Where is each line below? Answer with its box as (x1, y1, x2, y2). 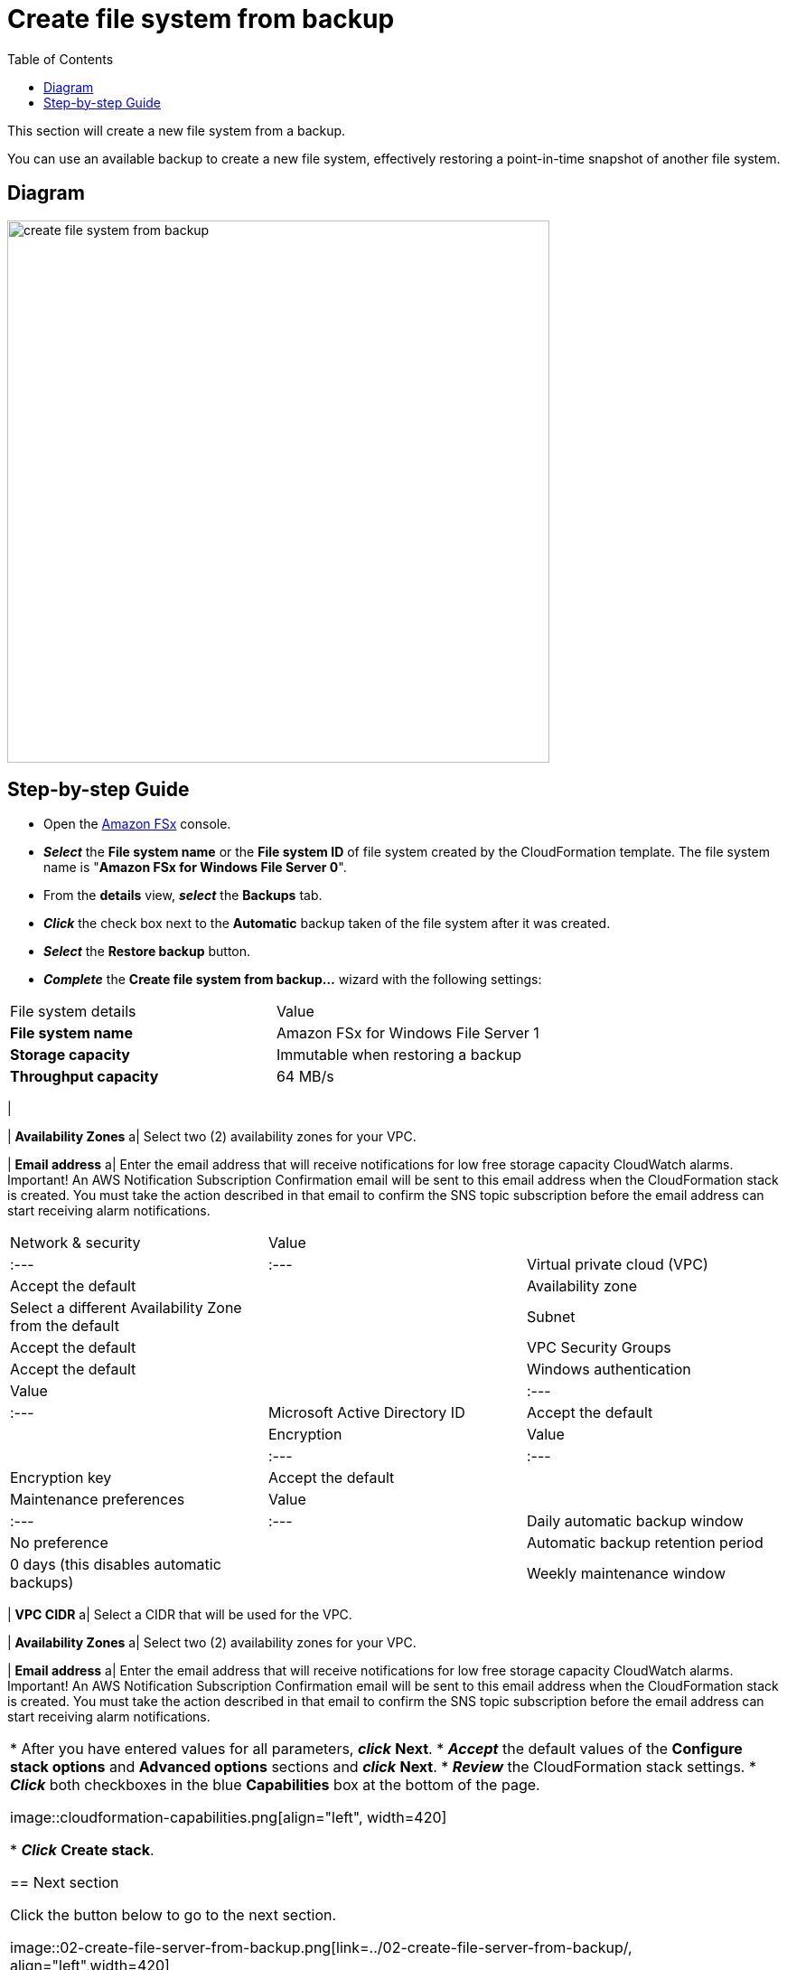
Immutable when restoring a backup (276, 1046, 521, 1065)
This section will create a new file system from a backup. (7, 122, 346, 138)
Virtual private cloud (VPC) (526, 1255, 708, 1274)
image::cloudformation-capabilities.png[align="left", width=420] (10, 1808, 447, 1827)
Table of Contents (7, 51, 114, 67)
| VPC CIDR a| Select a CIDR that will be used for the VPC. (7, 1607, 352, 1623)
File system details (10, 1002, 136, 1021)
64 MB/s (276, 1067, 334, 1086)
